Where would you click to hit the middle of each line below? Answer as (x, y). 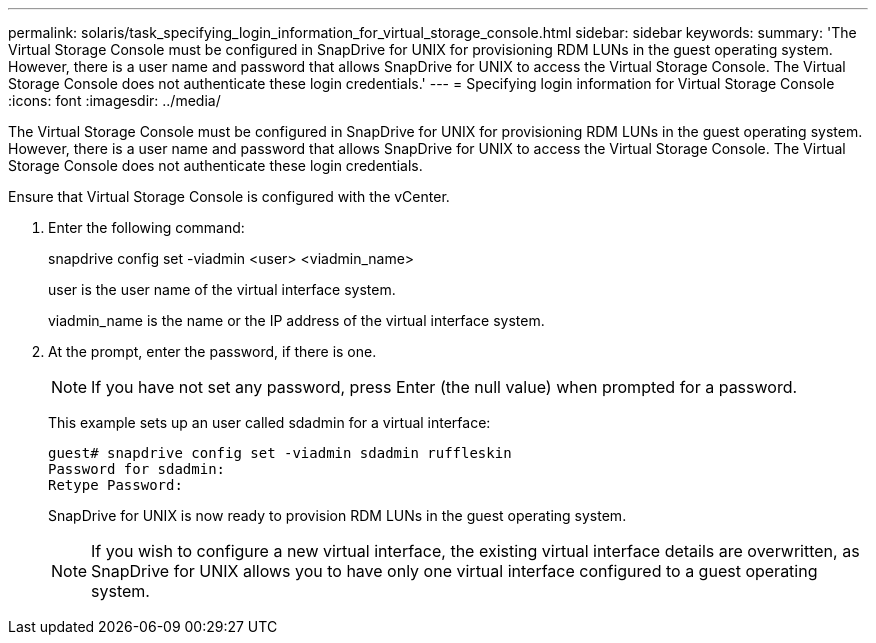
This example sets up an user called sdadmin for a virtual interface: (269, 422)
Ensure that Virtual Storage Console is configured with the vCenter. (229, 196)
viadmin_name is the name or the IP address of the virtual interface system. (296, 320)
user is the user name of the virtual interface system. (222, 289)
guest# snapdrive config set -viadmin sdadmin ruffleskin (280, 453)
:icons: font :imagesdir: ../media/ (114, 100)
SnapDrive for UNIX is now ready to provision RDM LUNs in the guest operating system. (337, 515)
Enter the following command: (146, 227)
